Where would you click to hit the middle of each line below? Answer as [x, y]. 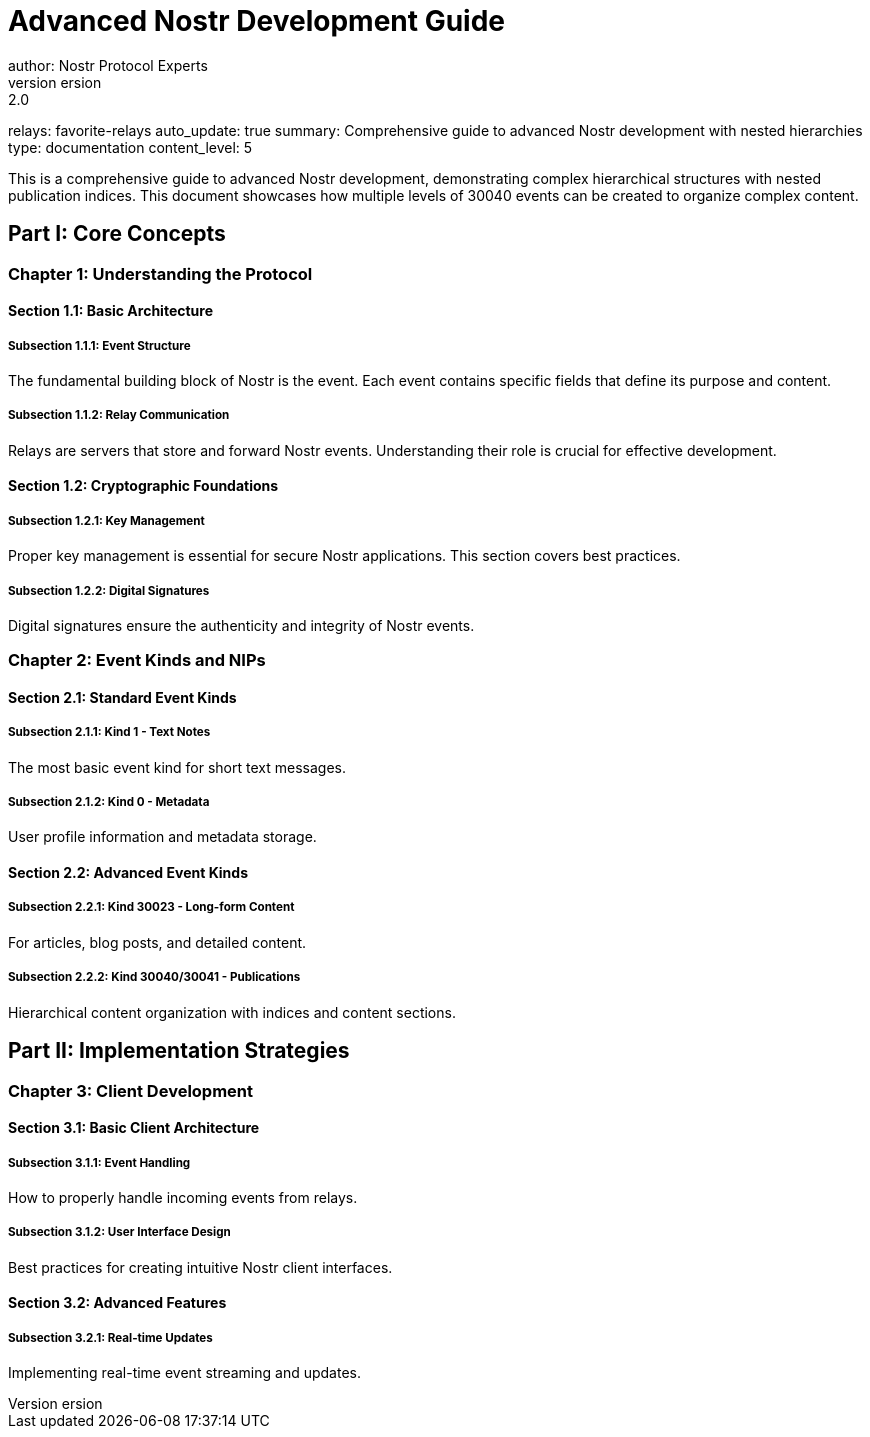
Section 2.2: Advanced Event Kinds [128, 873]
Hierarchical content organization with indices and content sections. [232, 1012]
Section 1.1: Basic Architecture [111, 311]
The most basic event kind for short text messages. [177, 767]
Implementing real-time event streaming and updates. [184, 1373]
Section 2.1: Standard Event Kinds [122, 697]
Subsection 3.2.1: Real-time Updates [110, 1337]
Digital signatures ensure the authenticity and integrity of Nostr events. [241, 625]
